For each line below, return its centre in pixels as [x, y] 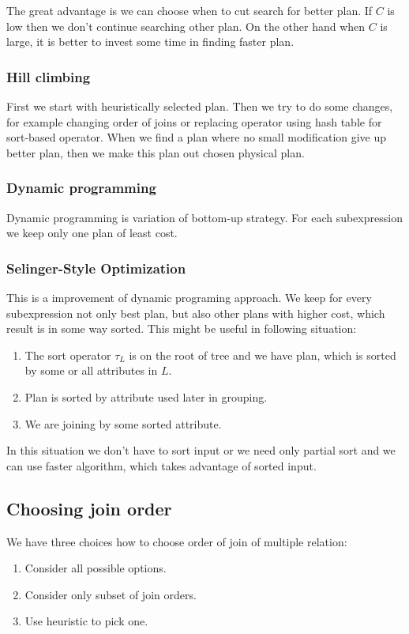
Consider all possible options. [96, 568]
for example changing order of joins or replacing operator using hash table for [194, 121]
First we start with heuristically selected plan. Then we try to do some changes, [200, 106]
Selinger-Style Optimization [96, 268]
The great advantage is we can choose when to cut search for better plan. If [189, 10]
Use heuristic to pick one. [86, 621]
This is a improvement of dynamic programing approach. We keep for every [189, 297]
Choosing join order [89, 508]
